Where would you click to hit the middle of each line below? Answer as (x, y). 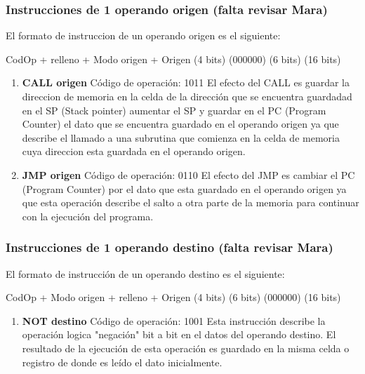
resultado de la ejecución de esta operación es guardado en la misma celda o (186, 348)
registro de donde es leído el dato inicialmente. (122, 362)
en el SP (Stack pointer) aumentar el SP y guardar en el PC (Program (174, 110)
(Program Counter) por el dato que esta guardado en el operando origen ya (184, 188)
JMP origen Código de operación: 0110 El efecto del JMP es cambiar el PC (188, 174)
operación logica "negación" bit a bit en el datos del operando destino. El (179, 334)
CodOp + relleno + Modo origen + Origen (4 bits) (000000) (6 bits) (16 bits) (173, 59)
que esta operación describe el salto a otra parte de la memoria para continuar (191, 202)
